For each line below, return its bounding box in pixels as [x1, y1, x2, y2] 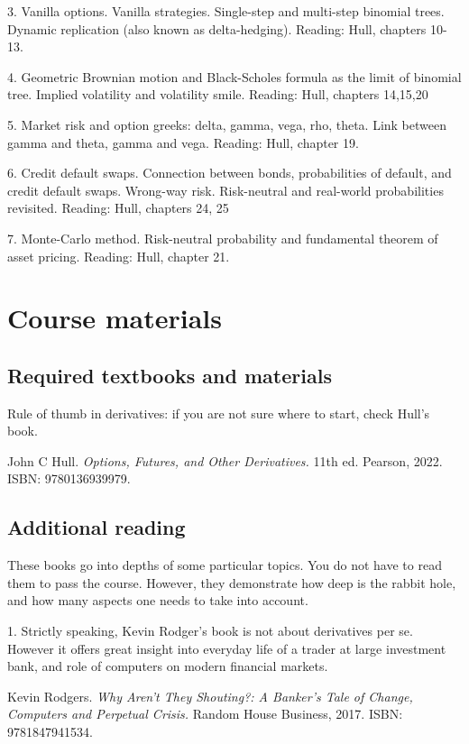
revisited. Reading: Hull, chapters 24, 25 [7, 198, 229, 217]
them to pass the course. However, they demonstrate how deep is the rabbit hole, [7, 573, 456, 592]
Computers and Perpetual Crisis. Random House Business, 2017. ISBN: [7, 704, 403, 723]
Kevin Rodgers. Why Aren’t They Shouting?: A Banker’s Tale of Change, [7, 686, 413, 705]
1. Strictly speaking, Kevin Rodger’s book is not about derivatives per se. [7, 621, 413, 640]
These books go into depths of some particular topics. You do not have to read [7, 556, 442, 574]
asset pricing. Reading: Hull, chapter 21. [7, 246, 230, 265]
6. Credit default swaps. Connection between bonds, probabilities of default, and [7, 163, 452, 182]
